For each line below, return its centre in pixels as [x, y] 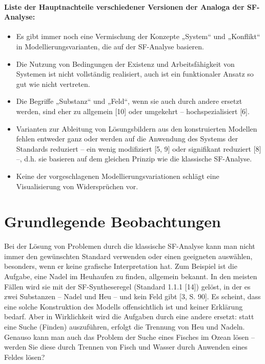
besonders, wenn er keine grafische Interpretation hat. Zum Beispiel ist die [121, 266]
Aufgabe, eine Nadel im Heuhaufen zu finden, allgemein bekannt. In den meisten [131, 276]
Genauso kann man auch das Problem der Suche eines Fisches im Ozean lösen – [130, 336]
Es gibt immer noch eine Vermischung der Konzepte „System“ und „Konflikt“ [138, 36]
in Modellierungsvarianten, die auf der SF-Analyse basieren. [110, 46]
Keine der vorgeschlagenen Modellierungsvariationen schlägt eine [118, 176]
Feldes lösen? [25, 357]
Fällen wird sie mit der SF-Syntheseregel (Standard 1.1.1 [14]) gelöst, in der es [127, 286]
